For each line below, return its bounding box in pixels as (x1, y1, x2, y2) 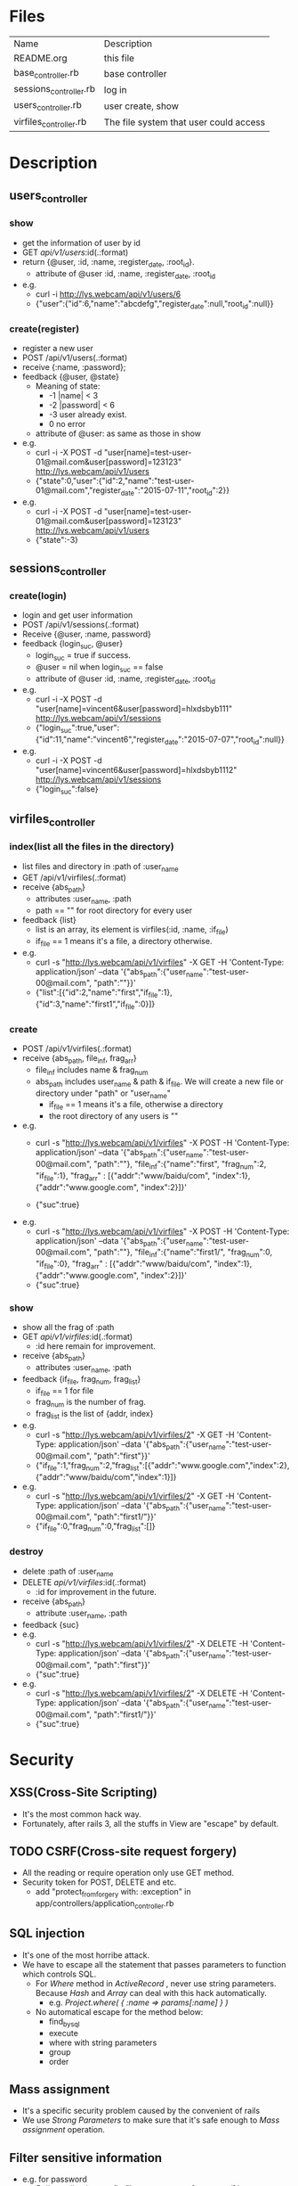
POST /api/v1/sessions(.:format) (21, 620, 140, 630)
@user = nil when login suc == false (35, 662, 164, 674)
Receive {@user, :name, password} (21, 629, 151, 639)
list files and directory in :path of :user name (21, 860, 179, 874)
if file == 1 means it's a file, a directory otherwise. (35, 935, 213, 949)
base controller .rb (13, 66, 79, 81)
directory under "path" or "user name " (35, 1088, 171, 1100)
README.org (13, 52, 68, 64)
